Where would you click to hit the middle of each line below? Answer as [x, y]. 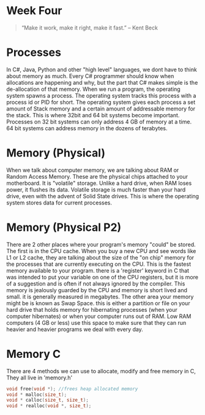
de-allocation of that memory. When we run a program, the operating [93, 89]
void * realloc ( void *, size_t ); [49, 406]
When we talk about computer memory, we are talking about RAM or [93, 170]
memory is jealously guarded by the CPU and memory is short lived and [97, 290]
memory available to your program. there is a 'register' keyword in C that [98, 270]
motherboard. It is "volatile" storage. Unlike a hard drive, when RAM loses [99, 183]
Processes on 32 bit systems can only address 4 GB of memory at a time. [99, 122]
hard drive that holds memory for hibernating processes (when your [92, 309]
